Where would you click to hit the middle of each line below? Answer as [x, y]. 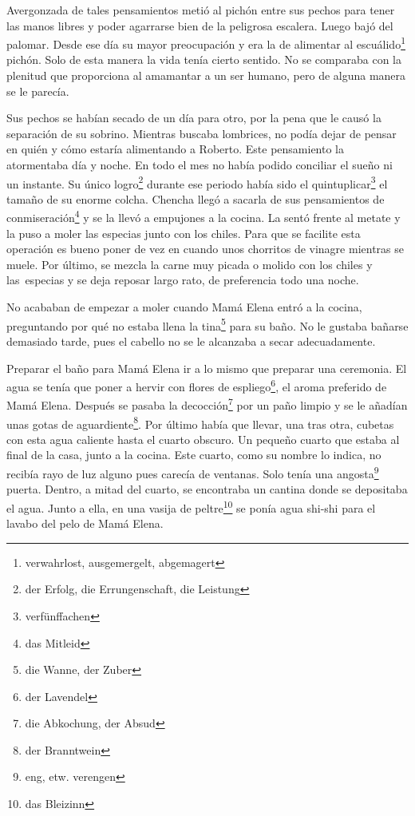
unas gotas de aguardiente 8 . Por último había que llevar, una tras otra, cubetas [200, 422]
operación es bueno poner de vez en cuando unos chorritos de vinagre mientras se [205, 249]
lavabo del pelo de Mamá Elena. [85, 523]
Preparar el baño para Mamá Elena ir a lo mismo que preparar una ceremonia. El [207, 368]
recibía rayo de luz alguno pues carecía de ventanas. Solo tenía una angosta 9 [193, 472]
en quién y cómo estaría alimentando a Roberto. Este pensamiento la [176, 149]
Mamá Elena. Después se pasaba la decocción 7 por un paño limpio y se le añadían [207, 404]
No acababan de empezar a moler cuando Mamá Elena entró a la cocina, [184, 307]
